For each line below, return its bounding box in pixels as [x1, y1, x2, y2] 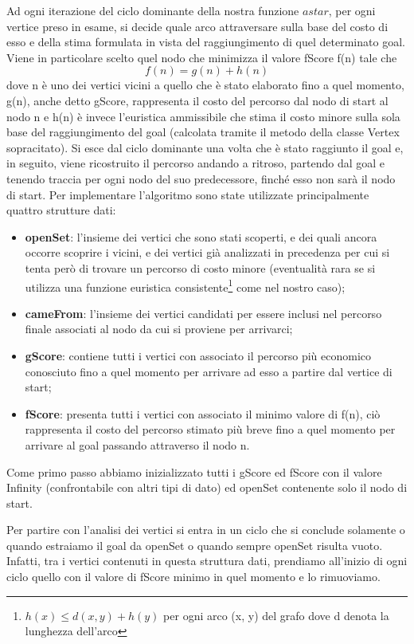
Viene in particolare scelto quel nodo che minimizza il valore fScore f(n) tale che [6, 49, 397, 65]
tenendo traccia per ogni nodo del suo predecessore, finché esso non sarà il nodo [6, 170, 396, 187]
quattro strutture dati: [6, 202, 116, 218]
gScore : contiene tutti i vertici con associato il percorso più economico [25, 347, 372, 363]
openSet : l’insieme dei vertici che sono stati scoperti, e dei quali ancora [25, 228, 377, 245]
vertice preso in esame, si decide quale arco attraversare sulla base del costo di [6, 18, 389, 34]
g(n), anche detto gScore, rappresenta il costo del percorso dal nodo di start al [6, 92, 389, 108]
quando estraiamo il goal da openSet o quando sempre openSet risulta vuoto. [6, 536, 383, 553]
